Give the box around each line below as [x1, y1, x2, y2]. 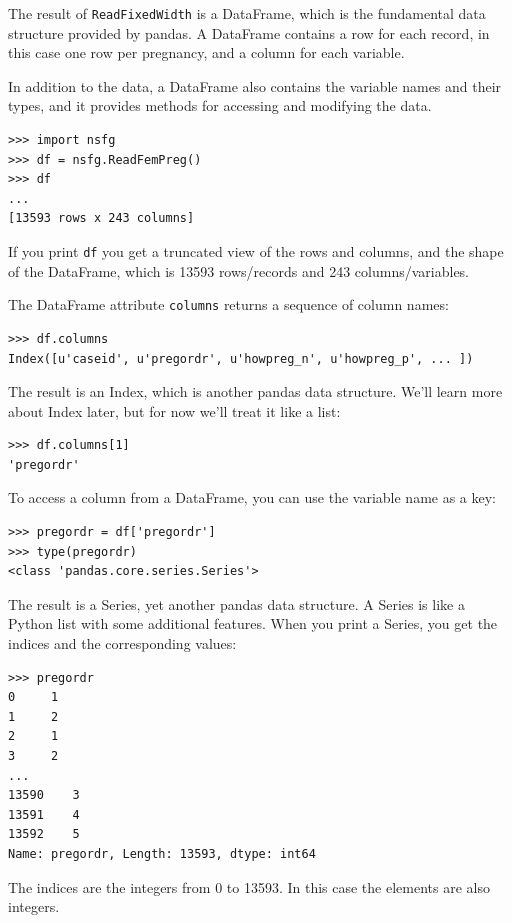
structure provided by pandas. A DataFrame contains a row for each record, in [8, 22, 490, 43]
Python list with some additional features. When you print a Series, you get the [8, 613, 498, 634]
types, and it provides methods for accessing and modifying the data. [8, 95, 432, 116]
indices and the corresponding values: [8, 633, 237, 654]
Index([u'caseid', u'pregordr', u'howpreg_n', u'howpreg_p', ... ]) [8, 351, 474, 366]
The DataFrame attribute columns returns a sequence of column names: [8, 294, 449, 315]
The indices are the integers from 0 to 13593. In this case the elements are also [8, 876, 490, 897]
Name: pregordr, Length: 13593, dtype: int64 [8, 846, 316, 861]
